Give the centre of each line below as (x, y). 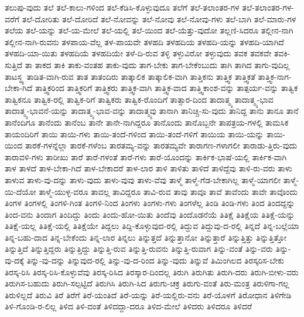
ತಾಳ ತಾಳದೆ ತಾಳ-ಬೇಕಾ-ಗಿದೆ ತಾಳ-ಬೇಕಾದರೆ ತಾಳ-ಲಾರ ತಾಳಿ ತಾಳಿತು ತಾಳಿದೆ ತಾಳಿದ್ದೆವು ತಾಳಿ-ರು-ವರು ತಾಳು (148, 168)
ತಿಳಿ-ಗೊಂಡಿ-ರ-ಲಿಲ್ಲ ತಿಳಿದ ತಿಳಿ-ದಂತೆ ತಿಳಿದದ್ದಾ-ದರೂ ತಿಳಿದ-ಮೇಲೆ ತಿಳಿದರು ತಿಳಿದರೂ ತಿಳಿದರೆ (128, 306)
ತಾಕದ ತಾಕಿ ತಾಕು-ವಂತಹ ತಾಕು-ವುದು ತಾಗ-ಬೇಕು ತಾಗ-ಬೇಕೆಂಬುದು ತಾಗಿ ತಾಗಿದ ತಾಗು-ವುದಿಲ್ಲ (162, 64)
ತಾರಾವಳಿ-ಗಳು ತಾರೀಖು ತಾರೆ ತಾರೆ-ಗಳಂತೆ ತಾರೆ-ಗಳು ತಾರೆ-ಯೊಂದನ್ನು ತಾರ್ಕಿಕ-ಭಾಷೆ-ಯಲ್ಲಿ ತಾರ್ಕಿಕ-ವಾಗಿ (146, 156)
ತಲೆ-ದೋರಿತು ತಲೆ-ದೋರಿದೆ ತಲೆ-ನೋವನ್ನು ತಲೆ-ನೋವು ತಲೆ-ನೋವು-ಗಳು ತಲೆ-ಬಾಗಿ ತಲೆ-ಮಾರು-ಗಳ (159, 18)
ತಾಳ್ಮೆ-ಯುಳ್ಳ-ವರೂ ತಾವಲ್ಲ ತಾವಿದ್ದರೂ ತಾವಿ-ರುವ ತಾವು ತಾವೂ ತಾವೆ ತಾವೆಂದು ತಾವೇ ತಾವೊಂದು (168, 191)
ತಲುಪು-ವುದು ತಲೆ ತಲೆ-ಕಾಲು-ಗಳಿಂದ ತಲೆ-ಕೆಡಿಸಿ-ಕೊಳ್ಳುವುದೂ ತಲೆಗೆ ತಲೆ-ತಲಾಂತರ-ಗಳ (122, 7)
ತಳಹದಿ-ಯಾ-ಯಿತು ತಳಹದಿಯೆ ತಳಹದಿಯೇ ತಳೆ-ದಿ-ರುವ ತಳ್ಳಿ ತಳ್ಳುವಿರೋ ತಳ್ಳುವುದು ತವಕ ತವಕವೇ (138, 53)
